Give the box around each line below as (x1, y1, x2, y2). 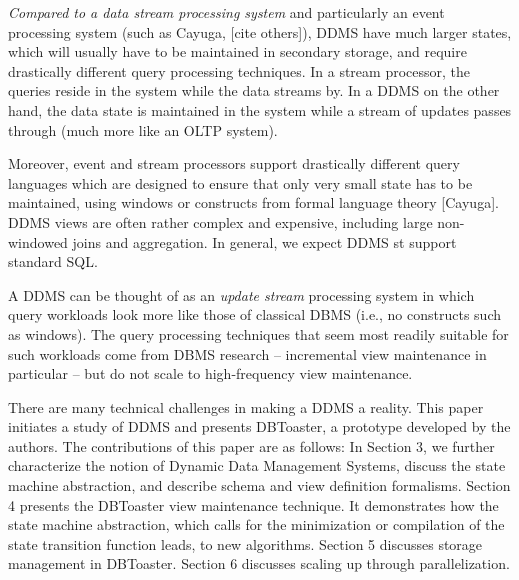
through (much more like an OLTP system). (8, 119, 278, 140)
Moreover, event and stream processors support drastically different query (8, 153, 460, 174)
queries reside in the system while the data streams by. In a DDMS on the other (8, 80, 500, 101)
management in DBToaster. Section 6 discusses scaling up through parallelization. (8, 553, 510, 574)
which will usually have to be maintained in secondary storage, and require (8, 41, 467, 62)
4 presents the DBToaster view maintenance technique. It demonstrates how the (8, 494, 499, 515)
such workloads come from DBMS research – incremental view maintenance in (8, 343, 487, 364)
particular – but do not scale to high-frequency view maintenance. (8, 363, 413, 384)
